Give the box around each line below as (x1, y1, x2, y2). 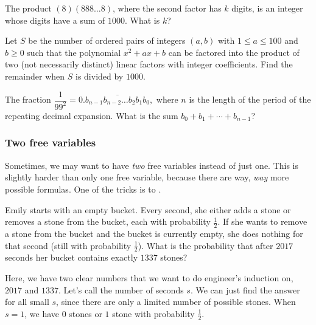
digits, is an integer (231, 2, 303, 14)
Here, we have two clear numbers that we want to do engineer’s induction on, (5, 272, 293, 284)
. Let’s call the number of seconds (58, 283, 184, 296)
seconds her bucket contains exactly (5, 251, 138, 264)
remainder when (5, 69, 65, 82)
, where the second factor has (112, 2, 222, 14)
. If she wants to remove (217, 215, 307, 228)
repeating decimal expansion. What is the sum (5, 109, 178, 121)
